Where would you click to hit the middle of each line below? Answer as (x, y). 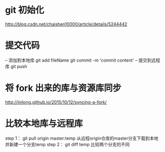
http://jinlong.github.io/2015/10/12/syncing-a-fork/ (56, 102)
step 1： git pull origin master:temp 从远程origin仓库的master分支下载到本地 (82, 138)
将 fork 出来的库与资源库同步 (63, 88)
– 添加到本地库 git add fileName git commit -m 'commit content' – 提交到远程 (83, 60)
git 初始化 (25, 10)
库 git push (16, 66)
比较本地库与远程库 (44, 123)
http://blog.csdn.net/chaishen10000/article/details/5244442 (66, 24)
